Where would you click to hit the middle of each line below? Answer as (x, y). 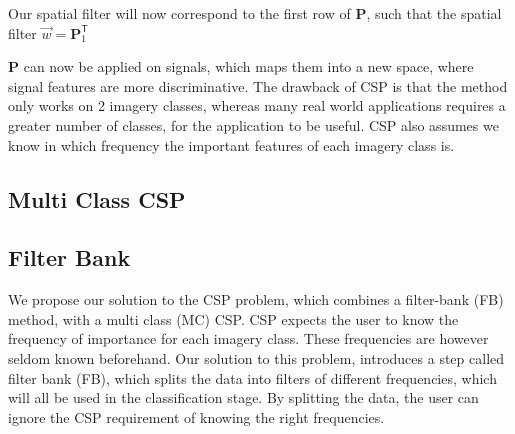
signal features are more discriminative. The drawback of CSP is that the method (258, 85)
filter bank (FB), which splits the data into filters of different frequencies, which (252, 377)
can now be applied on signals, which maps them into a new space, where (248, 66)
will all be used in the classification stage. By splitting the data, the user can (243, 397)
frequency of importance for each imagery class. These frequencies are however (248, 338)
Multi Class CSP (97, 198)
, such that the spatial (434, 13)
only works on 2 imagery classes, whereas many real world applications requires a (257, 105)
